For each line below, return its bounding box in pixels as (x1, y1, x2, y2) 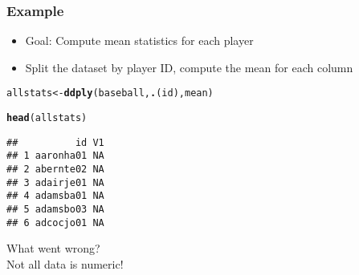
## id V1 (6, 136, 104, 148)
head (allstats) (6, 112, 88, 124)
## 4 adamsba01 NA (6, 190, 104, 202)
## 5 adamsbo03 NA (6, 204, 104, 215)
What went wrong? (6, 240, 100, 257)
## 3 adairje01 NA (6, 176, 104, 188)
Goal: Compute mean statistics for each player (25, 32, 254, 49)
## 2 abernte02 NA (6, 164, 104, 176)
